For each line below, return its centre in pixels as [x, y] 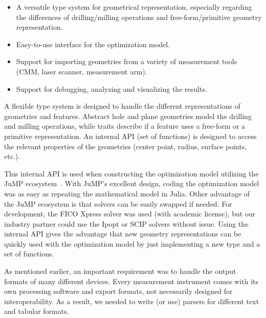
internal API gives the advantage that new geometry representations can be [123, 234]
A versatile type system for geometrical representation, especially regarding [134, 7]
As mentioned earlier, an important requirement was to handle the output [120, 271]
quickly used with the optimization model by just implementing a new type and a [132, 243]
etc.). [12, 156]
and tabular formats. [37, 311]
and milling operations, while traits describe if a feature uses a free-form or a [125, 126]
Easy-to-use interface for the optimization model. [93, 44]
